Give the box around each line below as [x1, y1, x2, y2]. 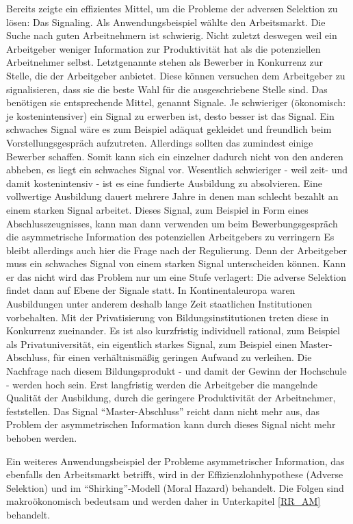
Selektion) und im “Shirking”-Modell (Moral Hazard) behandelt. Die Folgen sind [6, 480, 344, 495]
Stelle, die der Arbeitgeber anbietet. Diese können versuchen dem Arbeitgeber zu [6, 68, 345, 82]
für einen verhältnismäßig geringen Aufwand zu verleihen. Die [53, 350, 312, 364]
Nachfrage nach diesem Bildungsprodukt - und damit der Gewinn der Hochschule [6, 364, 347, 378]
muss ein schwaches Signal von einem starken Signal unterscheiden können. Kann [6, 256, 346, 271]
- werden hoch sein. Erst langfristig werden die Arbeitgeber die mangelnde [6, 377, 317, 391]
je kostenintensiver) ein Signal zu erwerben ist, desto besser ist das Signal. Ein [6, 108, 335, 123]
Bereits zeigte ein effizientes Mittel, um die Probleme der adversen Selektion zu [6, 1, 338, 15]
